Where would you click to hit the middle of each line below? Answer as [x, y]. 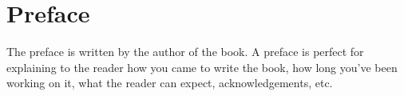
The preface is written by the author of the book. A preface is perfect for [185, 52]
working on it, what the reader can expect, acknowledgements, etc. [170, 83]
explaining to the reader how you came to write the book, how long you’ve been [202, 67]
